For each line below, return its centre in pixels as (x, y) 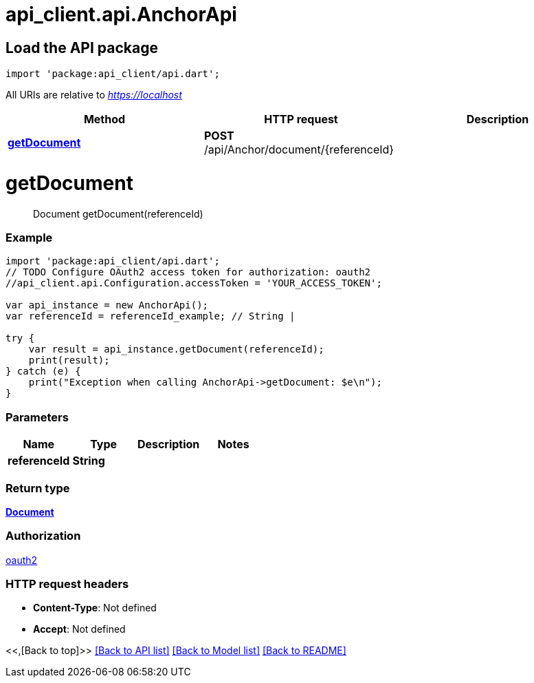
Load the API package (82, 48)
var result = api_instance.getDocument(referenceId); (176, 349)
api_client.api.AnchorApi (121, 14)
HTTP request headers (67, 584)
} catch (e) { (43, 371)
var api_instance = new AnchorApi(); (107, 305)
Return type (38, 488)
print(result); (69, 360)
